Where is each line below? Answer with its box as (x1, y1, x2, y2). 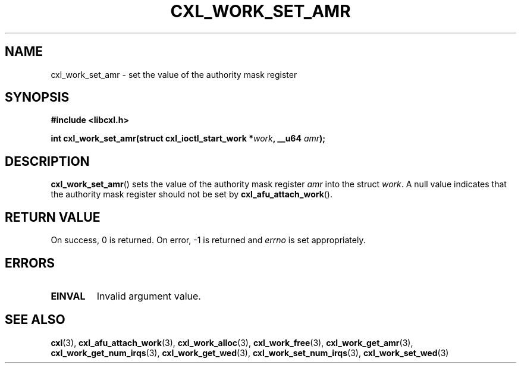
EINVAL (51, 290, 86, 302)
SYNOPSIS (5, 90, 70, 105)
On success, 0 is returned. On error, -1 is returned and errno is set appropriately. (51, 235, 366, 246)
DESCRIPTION (5, 153, 90, 169)
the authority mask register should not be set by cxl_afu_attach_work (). (51, 189, 333, 200)
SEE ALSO (5, 312, 65, 328)
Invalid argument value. (96, 290, 201, 302)
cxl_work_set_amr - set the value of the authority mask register (51, 69, 297, 80)
